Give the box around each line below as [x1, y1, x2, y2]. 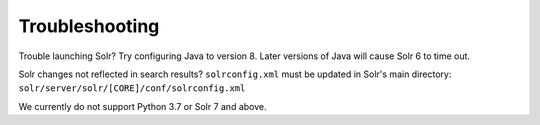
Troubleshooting [18, 15, 160, 37]
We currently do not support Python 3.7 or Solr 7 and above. [18, 100, 267, 112]
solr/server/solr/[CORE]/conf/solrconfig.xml [18, 83, 246, 94]
